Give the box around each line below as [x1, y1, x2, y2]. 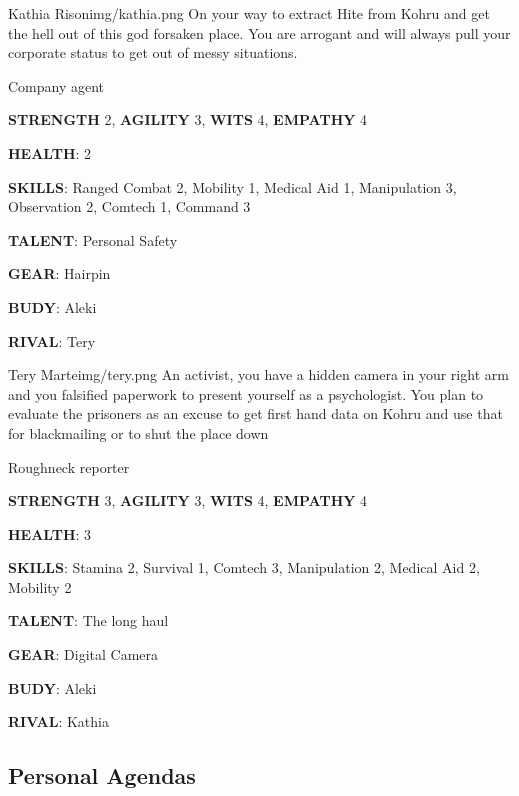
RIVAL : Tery [8, 330, 96, 351]
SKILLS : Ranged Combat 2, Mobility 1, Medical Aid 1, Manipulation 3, [8, 176, 457, 197]
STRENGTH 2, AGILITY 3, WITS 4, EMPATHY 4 [8, 109, 368, 130]
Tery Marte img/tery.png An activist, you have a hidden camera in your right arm [8, 364, 509, 385]
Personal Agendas [8, 760, 196, 791]
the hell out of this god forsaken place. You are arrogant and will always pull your [8, 22, 511, 43]
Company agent [8, 75, 105, 96]
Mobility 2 [8, 576, 72, 597]
